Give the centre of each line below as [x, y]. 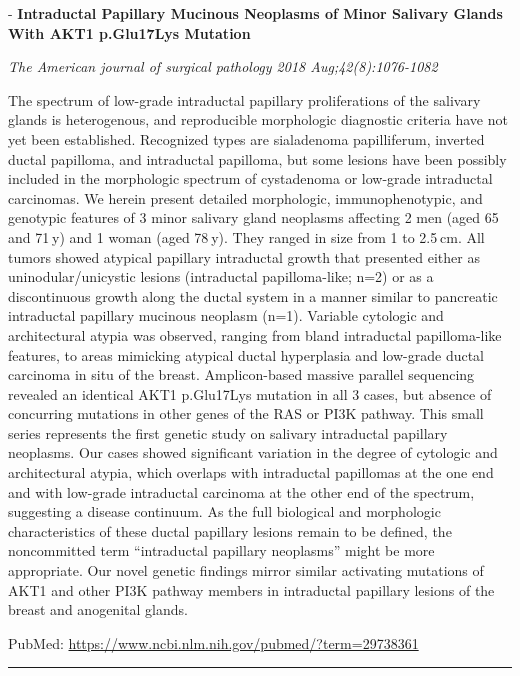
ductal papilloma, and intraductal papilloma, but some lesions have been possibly [257, 158]
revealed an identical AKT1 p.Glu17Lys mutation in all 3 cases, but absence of [250, 393]
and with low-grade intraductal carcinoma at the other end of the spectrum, [241, 491]
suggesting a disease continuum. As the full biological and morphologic [224, 511]
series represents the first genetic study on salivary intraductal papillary [228, 432]
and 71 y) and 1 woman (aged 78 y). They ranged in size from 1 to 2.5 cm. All [246, 236]
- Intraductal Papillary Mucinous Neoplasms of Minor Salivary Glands [255, 13]
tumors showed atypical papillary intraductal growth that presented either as [244, 256]
